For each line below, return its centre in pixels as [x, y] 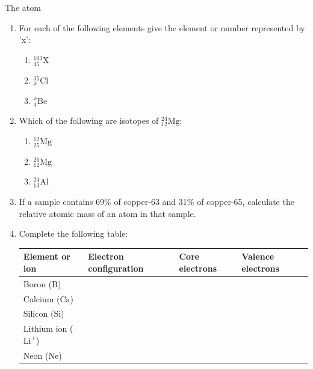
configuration [116, 268]
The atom [23, 7]
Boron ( [38, 283]
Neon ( [36, 355]
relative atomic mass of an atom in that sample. [107, 213]
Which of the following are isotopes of [89, 120]
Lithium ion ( [48, 328]
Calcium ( [42, 298]
